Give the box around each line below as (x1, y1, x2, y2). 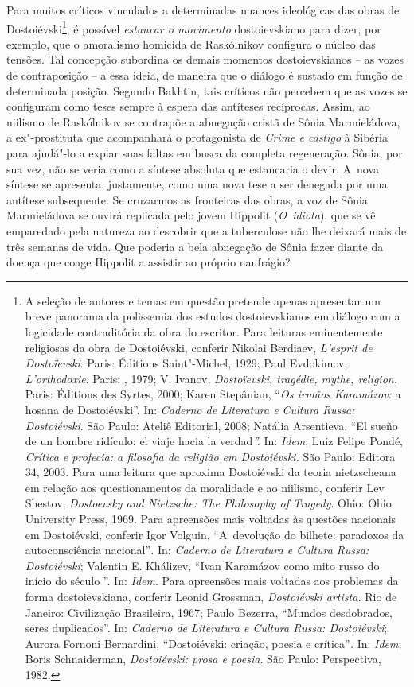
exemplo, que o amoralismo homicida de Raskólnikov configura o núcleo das (6, 35, 376, 52)
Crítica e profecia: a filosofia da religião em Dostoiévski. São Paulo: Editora (25, 448, 396, 464)
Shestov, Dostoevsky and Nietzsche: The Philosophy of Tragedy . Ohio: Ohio (25, 495, 392, 511)
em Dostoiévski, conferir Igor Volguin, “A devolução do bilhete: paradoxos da (25, 526, 404, 542)
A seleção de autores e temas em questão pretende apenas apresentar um (25, 292, 381, 309)
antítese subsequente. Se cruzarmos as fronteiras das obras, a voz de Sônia (6, 191, 368, 208)
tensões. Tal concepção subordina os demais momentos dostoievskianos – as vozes (6, 51, 404, 68)
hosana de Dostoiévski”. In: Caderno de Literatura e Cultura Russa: (25, 401, 355, 417)
